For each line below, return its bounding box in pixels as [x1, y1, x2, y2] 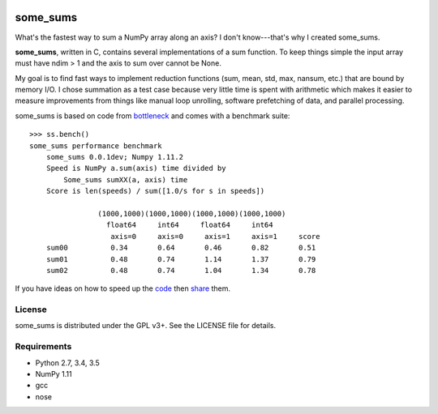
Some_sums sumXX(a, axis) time [63, 175, 188, 184]
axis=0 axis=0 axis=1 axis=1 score [110, 232, 320, 241]
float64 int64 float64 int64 [105, 220, 273, 230]
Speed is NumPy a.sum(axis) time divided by [45, 164, 226, 173]
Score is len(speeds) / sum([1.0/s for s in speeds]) [45, 186, 265, 196]
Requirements [15, 341, 72, 352]
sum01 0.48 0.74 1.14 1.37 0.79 [45, 254, 316, 263]
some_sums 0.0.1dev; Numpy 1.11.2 [45, 152, 184, 162]
